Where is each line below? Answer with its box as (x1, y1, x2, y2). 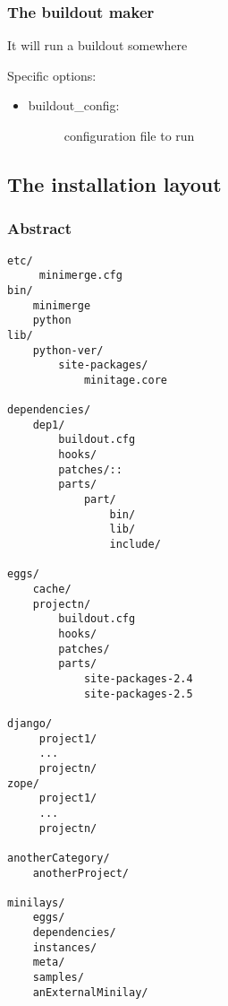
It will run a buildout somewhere (7, 36, 188, 55)
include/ (109, 538, 161, 551)
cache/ (32, 583, 72, 596)
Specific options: (7, 65, 97, 84)
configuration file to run (63, 126, 195, 144)
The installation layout (7, 169, 222, 197)
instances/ (32, 941, 97, 954)
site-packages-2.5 (83, 687, 193, 700)
